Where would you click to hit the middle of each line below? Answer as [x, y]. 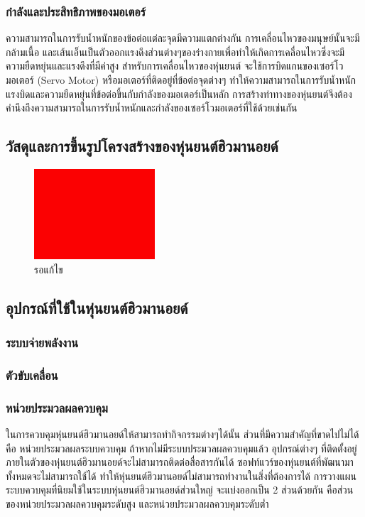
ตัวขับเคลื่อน [32, 375]
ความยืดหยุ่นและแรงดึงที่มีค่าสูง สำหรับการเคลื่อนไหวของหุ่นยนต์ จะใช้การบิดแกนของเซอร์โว [175, 66]
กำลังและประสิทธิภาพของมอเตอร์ [76, 11]
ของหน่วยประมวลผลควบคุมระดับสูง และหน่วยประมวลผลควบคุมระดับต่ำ [137, 504]
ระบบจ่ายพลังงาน [42, 343]
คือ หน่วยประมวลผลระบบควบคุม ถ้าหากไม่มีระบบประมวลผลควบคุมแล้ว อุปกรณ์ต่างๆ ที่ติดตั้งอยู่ [181, 448]
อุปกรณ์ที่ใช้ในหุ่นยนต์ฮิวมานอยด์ [97, 307]
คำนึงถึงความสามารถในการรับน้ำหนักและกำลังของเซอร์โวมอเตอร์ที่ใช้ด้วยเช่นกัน [152, 108]
